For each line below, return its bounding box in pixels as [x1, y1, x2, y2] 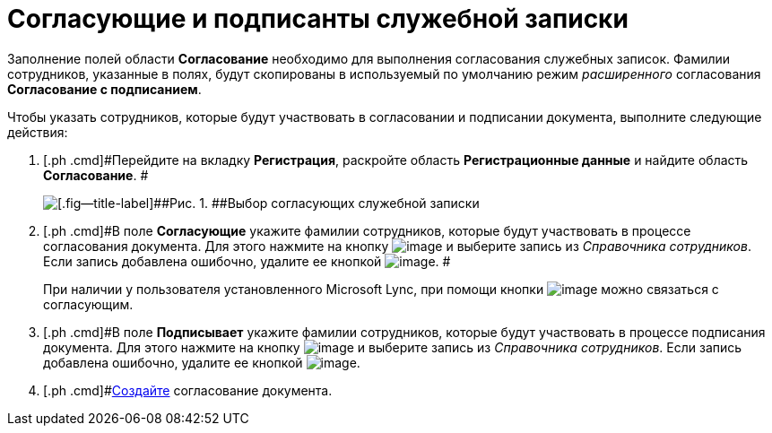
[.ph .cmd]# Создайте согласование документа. [43, 382, 333, 398]
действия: [7, 124, 68, 140]
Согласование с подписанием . [7, 81, 202, 97]
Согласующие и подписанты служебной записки [7, 4, 629, 34]
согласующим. [43, 296, 134, 312]
